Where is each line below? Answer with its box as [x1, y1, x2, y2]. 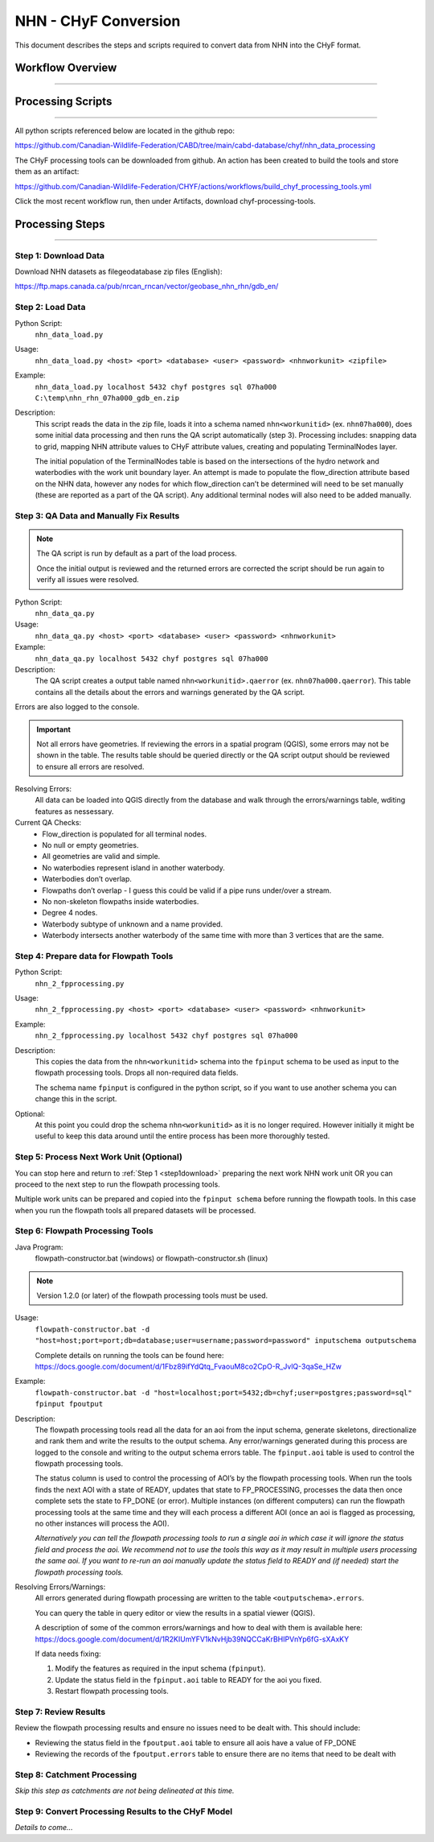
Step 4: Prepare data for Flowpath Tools [14, 950, 174, 961]
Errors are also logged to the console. [14, 702, 140, 712]
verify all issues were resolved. [36, 575, 140, 584]
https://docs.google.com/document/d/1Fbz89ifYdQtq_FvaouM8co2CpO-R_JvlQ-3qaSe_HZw [35, 1361, 342, 1371]
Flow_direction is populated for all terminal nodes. [42, 829, 207, 839]
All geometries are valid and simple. [42, 852, 161, 861]
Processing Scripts [14, 95, 113, 109]
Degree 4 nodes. [42, 908, 98, 918]
